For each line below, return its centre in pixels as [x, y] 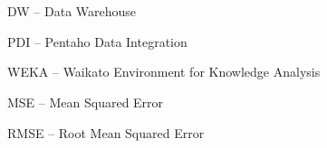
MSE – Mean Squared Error [86, 102]
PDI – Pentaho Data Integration [97, 41]
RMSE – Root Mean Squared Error [106, 132]
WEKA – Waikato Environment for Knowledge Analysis [164, 72]
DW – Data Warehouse [72, 11]
